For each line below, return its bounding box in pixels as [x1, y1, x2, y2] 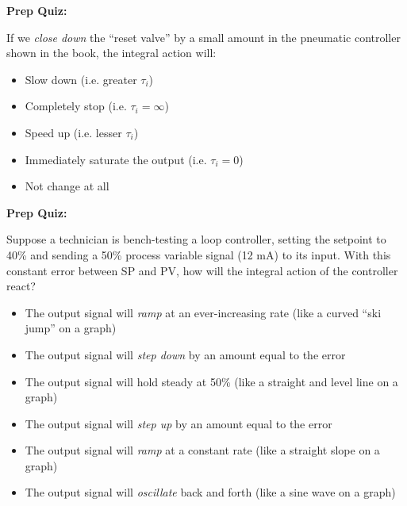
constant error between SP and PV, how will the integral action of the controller [6, 262, 398, 278]
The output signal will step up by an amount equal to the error [25, 415, 332, 431]
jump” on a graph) [25, 320, 117, 336]
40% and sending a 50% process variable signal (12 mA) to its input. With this [6, 246, 391, 263]
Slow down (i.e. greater [25, 71, 137, 87]
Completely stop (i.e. [25, 98, 127, 114]
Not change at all [25, 178, 109, 194]
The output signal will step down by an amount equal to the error [25, 346, 346, 362]
